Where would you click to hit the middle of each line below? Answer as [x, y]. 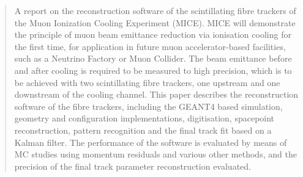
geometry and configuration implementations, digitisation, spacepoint [144, 118]
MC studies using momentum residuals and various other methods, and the [155, 154]
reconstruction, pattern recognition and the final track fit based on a [143, 130]
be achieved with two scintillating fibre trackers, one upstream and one [147, 82]
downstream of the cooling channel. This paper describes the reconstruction [156, 94]
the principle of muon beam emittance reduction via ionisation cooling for [153, 34]
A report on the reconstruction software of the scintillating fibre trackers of [155, 10]
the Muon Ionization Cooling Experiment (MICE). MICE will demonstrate [155, 22]
